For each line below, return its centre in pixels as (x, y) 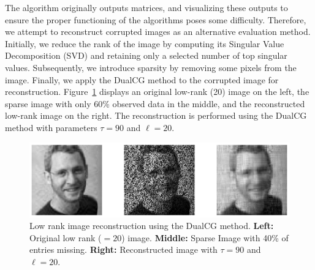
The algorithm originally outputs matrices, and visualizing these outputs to (146, 7)
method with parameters (51, 127)
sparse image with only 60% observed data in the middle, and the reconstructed (155, 103)
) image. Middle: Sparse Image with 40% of (205, 237)
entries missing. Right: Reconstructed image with (123, 249)
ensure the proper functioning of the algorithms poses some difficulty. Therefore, (156, 19)
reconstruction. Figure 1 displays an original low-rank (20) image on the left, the (157, 92)
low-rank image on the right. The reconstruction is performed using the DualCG (156, 115)
